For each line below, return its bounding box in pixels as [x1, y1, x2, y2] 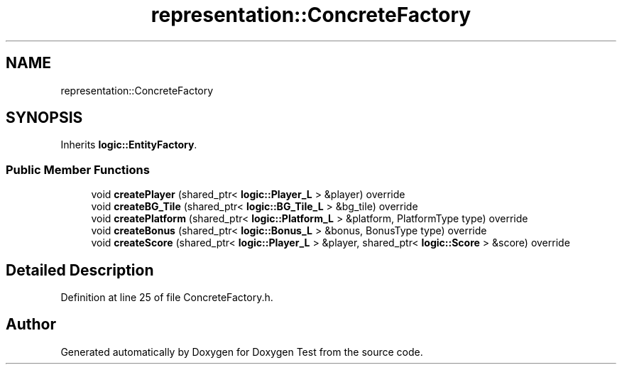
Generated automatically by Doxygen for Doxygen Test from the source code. [60, 345, 423, 358]
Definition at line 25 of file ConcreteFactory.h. [60, 291, 273, 304]
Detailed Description [6, 261, 154, 279]
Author [6, 315, 56, 334]
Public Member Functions [6, 162, 150, 177]
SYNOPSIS [6, 109, 83, 127]
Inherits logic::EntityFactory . [60, 138, 197, 151]
